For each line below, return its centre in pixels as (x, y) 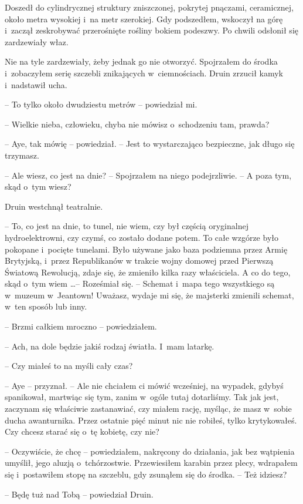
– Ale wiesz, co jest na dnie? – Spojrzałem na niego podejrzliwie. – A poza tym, (148, 175)
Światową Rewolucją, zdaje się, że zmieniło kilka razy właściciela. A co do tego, (148, 272)
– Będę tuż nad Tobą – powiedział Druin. (79, 494)
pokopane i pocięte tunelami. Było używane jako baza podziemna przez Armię (146, 249)
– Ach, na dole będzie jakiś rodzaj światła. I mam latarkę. (110, 346)
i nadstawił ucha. (36, 84)
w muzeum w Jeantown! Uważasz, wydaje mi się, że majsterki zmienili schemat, (149, 295)
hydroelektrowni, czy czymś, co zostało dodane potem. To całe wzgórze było (142, 237)
